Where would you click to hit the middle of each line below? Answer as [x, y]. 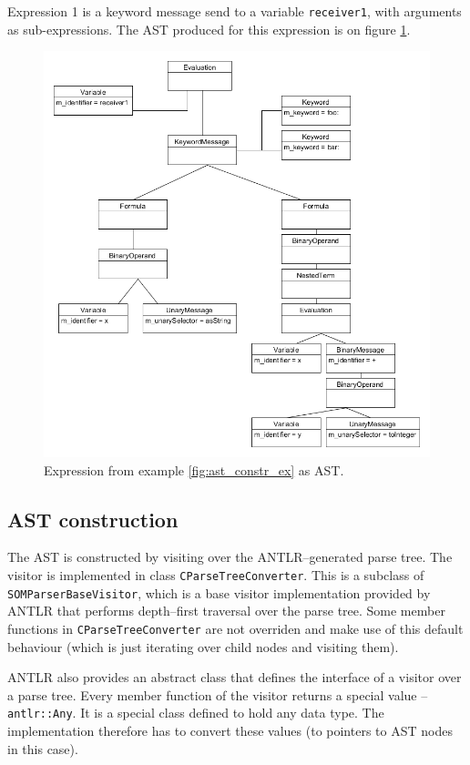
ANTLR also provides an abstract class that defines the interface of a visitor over [235, 677]
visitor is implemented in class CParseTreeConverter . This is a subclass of [216, 574]
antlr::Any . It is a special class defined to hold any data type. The [196, 713]
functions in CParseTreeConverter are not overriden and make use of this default [235, 628]
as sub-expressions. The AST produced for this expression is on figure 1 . [209, 29]
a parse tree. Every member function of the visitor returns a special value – [218, 694]
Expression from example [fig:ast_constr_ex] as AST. [194, 469]
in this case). [43, 748]
